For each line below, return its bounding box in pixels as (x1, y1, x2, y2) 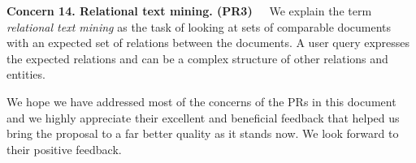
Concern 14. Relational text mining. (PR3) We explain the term (6, 2, 372, 19)
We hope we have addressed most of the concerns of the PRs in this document (6, 92, 396, 109)
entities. (6, 66, 45, 83)
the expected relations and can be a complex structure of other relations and (6, 49, 388, 66)
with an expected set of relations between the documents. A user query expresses (6, 34, 410, 51)
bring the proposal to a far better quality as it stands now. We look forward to (6, 125, 399, 142)
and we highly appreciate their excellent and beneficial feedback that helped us (6, 109, 400, 126)
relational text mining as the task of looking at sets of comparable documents (6, 18, 392, 35)
